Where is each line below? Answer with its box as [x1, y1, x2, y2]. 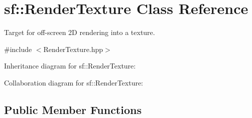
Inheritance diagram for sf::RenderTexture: [4, 60, 136, 71]
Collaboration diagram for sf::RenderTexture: [4, 77, 144, 87]
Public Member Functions [4, 101, 142, 117]
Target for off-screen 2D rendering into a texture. [4, 27, 155, 37]
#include [4, 43, 32, 54]
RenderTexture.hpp [43, 43, 103, 54]
